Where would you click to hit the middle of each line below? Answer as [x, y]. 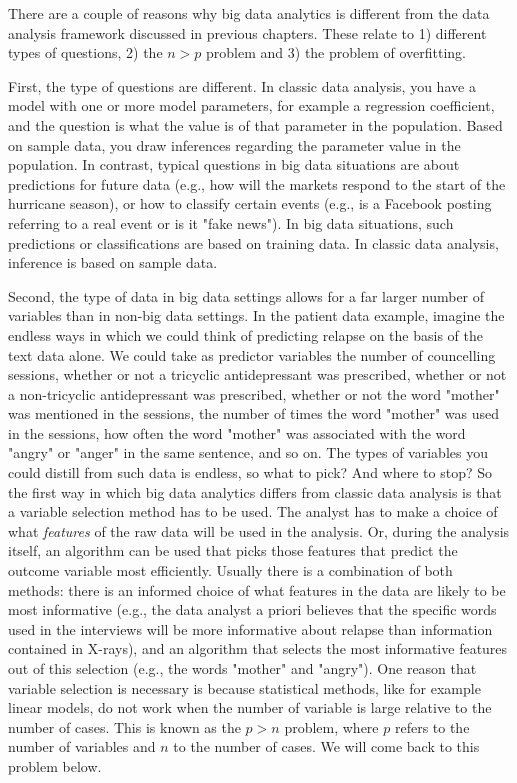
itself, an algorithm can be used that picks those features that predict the [233, 550]
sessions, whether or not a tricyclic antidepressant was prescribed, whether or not [257, 374]
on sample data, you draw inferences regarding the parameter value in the [234, 144]
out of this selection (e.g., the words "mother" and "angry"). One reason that [242, 668]
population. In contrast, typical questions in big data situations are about [234, 164]
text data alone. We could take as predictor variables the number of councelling [252, 354]
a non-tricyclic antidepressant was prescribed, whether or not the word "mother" [254, 393]
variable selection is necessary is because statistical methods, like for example [244, 687]
